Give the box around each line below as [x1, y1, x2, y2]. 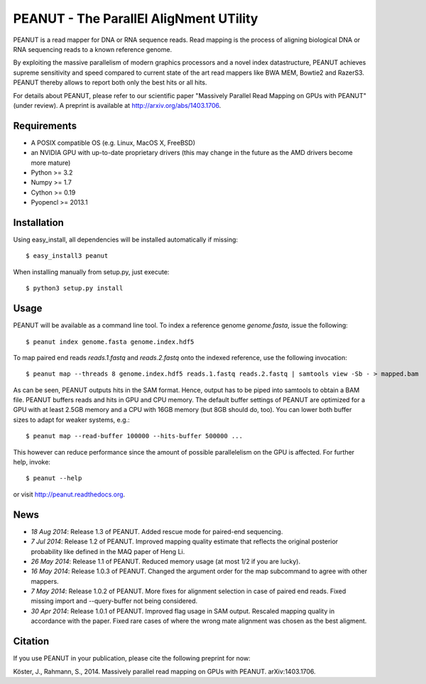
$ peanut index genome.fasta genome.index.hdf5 [26, 337, 195, 346]
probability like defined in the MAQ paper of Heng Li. [31, 547, 185, 555]
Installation [13, 217, 64, 229]
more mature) [31, 158, 71, 167]
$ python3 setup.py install [26, 284, 124, 293]
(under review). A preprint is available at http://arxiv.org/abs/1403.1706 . [13, 101, 222, 109]
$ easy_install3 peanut [26, 252, 109, 260]
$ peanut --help [26, 474, 82, 482]
